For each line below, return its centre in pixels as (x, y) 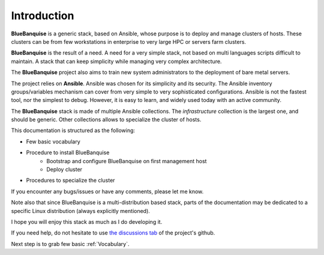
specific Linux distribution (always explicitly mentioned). (80, 211)
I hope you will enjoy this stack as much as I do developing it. (87, 221)
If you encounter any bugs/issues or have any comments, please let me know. (107, 191)
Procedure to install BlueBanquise (68, 152)
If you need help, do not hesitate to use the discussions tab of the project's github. (113, 233)
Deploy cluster (64, 169)
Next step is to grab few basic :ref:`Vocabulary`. (70, 244)
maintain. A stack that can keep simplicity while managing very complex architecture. (116, 61)
